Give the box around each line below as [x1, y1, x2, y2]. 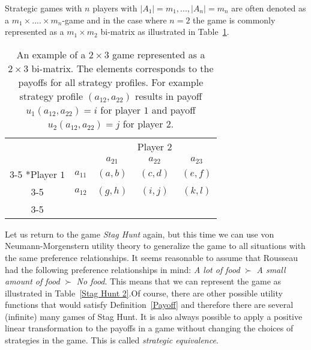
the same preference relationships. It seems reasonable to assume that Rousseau [5, 251, 298, 263]
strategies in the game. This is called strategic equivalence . [5, 334, 219, 346]
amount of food [5, 275, 60, 287]
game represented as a [112, 47, 205, 61]
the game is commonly [193, 13, 276, 26]
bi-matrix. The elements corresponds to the [31, 61, 214, 75]
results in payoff [134, 88, 202, 103]
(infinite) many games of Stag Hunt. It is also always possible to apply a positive [5, 310, 303, 322]
